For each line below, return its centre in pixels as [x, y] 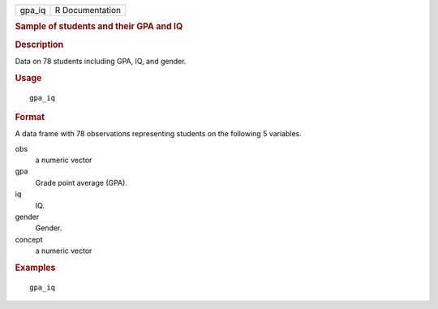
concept [29, 239]
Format [30, 117]
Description [39, 45]
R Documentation [88, 10]
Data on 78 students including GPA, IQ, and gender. [101, 61]
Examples [35, 268]
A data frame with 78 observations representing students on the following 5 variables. [158, 134]
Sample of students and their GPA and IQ [99, 27]
